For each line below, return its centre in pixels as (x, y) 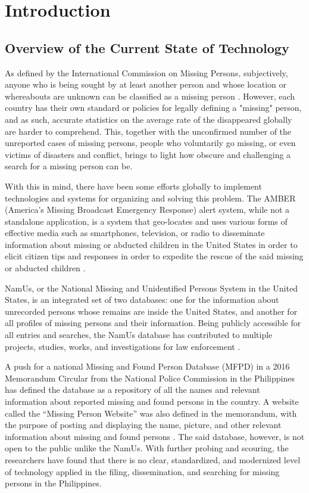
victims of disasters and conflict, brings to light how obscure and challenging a (148, 154)
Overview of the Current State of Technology (147, 47)
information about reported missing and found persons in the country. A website (152, 401)
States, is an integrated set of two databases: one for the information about (142, 300)
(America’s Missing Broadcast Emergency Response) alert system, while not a (147, 210)
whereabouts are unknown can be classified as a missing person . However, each (150, 96)
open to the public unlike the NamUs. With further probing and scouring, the (147, 448)
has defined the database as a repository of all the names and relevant (132, 390)
